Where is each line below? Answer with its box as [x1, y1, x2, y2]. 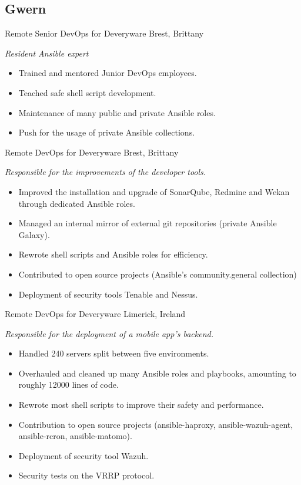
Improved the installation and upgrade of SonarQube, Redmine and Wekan [18, 185, 290, 197]
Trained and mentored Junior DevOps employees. [18, 67, 197, 79]
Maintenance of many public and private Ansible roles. [18, 106, 216, 118]
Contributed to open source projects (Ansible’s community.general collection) [18, 268, 297, 280]
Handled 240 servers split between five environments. [18, 347, 209, 359]
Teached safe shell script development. [18, 86, 156, 98]
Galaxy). [18, 228, 50, 240]
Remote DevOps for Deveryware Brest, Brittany [5, 146, 179, 158]
